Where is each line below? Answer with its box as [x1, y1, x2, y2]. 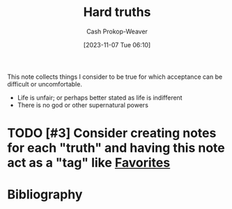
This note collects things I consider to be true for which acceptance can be [7, 72, 223, 81]
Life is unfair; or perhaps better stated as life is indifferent [17, 93, 183, 102]
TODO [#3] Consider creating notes [7, 125, 217, 141]
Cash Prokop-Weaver [86, 27, 148, 36]
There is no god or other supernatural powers [17, 100, 148, 109]
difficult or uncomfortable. [7, 79, 82, 88]
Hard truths [83, 4, 151, 20]
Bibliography [7, 187, 83, 203]
